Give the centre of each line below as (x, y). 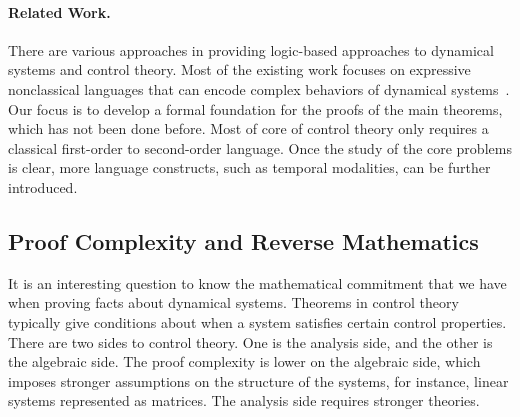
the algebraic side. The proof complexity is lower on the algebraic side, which (244, 361)
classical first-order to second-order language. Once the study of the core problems (260, 147)
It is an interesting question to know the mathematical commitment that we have (257, 282)
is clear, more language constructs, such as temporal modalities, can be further (249, 167)
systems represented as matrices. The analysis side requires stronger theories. (244, 400)
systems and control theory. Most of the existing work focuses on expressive (239, 69)
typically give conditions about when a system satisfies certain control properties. (257, 321)
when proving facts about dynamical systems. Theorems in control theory (233, 302)
